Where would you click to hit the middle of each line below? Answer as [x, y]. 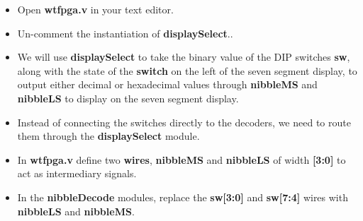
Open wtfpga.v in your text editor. [95, 9]
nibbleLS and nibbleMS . [76, 211]
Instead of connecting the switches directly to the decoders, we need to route [184, 122]
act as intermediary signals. [77, 173]
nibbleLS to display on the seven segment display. [128, 98]
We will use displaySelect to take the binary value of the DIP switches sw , [184, 57]
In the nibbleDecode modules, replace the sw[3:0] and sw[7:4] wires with [183, 197]
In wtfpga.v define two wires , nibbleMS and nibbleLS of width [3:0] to [181, 159]
